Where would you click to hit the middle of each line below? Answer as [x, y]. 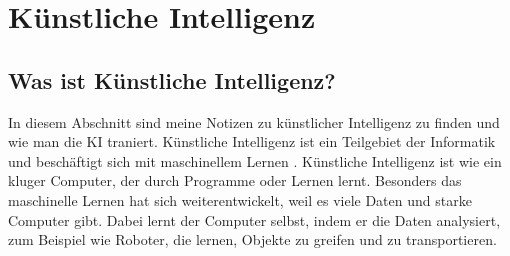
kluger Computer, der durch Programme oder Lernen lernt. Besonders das [235, 180]
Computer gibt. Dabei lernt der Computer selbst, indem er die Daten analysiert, [254, 219]
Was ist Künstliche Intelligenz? [172, 79]
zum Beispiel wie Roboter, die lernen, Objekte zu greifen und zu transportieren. [252, 239]
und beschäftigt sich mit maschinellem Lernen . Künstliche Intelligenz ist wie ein [255, 160]
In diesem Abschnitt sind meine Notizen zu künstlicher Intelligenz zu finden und [254, 121]
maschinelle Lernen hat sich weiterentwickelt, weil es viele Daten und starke [240, 199]
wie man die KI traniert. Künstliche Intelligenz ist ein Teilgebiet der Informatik [252, 141]
